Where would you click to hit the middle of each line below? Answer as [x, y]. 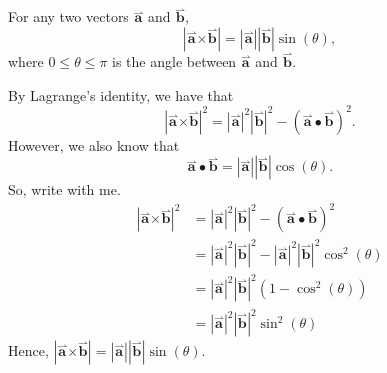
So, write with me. [64, 189]
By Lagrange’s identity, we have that [121, 94]
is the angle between [174, 61]
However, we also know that [94, 144]
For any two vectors [68, 16]
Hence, [28, 350]
